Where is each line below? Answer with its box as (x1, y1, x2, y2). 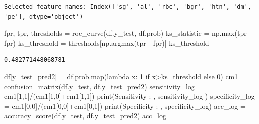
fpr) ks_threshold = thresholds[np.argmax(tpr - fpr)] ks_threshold (4, 37, 209, 48)
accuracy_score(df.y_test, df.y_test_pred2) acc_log (4, 110, 166, 121)
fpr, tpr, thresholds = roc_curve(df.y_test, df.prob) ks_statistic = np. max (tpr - (4, 28, 252, 38)
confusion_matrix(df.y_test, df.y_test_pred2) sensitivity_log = (4, 81, 203, 91)
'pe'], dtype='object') (4, 13, 83, 20)
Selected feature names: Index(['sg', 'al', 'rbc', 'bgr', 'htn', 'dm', (4, 3, 251, 10)
